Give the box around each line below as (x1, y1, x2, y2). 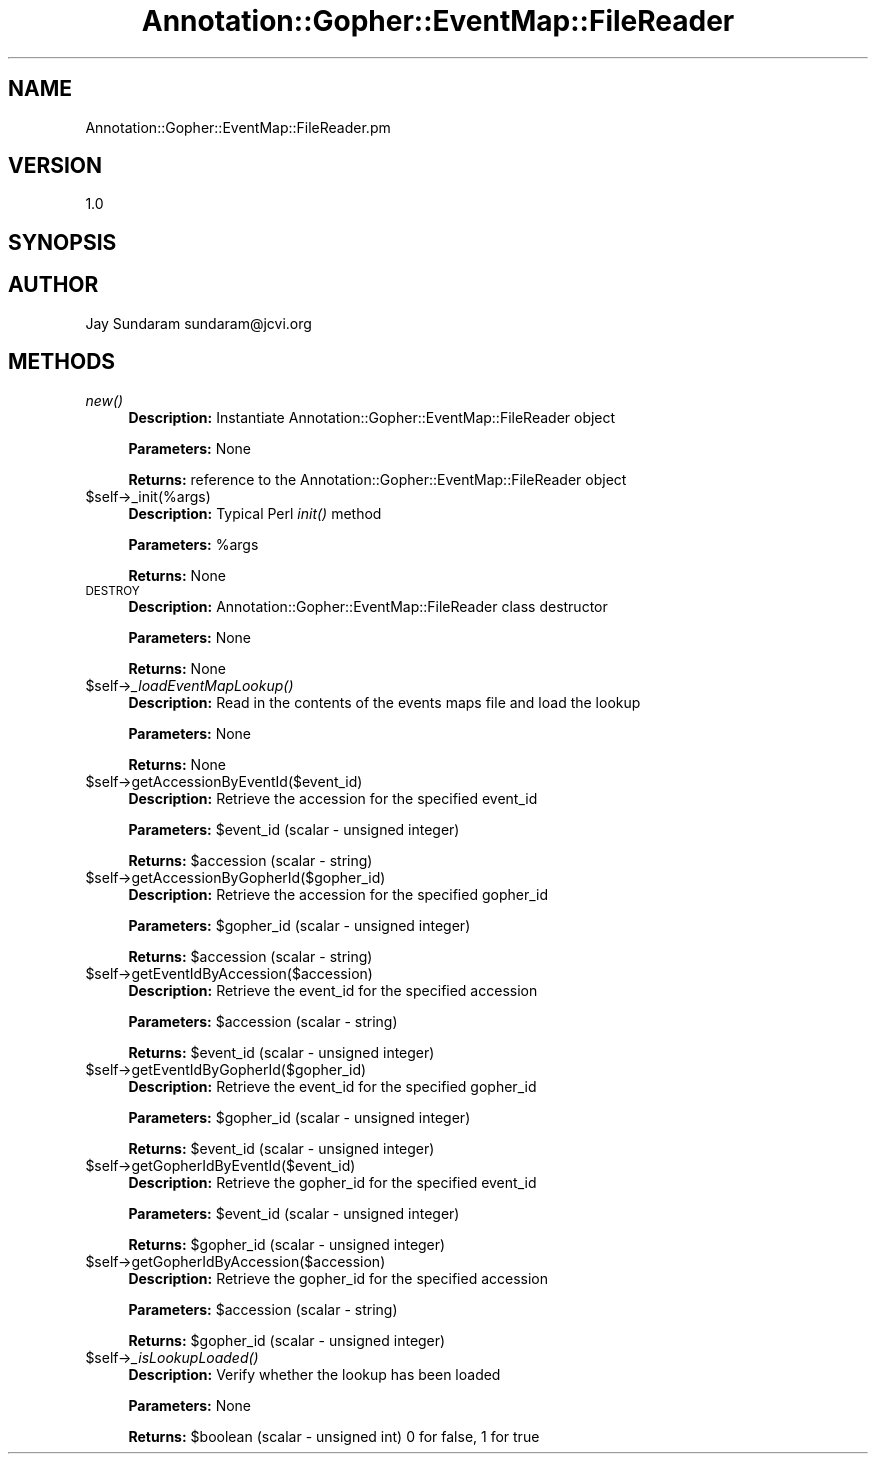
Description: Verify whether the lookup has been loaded (128, 1365, 501, 1383)
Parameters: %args (128, 535, 259, 553)
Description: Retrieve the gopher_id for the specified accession (128, 1269, 548, 1287)
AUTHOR (8, 272, 99, 298)
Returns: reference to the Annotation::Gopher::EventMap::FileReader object (128, 470, 627, 488)
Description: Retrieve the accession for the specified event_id (128, 789, 538, 807)
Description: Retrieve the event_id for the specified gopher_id (128, 1077, 537, 1095)
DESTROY (85, 583, 140, 598)
